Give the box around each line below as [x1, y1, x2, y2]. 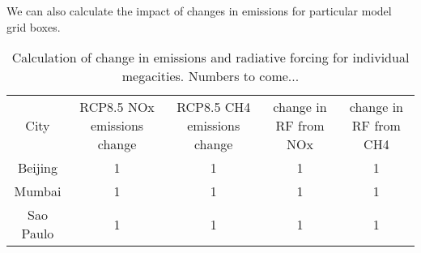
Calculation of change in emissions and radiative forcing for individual [11, 48, 410, 67]
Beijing [17, 158, 57, 178]
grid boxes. [6, 18, 61, 35]
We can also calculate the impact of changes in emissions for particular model [6, 2, 392, 19]
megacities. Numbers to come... [121, 66, 300, 86]
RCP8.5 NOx [79, 97, 155, 117]
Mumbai [14, 182, 62, 201]
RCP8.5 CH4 [176, 97, 251, 117]
